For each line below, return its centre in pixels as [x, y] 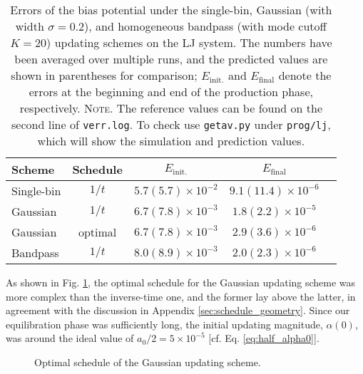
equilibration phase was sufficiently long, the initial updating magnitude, [164, 324]
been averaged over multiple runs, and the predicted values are [171, 59]
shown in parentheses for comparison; [104, 75]
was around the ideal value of [70, 338]
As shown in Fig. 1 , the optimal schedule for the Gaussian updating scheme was [181, 282]
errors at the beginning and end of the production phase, [171, 92]
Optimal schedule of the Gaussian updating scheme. [148, 362]
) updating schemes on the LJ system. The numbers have [189, 42]
